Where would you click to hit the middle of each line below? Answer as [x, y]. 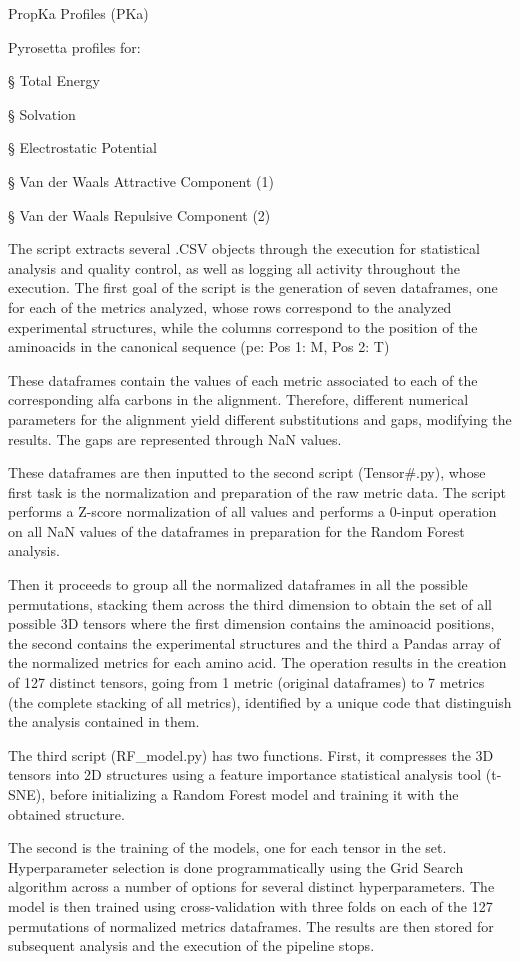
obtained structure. [66, 813]
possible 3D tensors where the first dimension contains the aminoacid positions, [251, 623]
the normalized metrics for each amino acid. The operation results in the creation [257, 662]
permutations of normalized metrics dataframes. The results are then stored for [251, 925]
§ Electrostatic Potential [82, 147]
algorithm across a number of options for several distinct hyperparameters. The [251, 886]
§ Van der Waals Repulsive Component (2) [139, 214]
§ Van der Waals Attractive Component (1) [141, 180]
